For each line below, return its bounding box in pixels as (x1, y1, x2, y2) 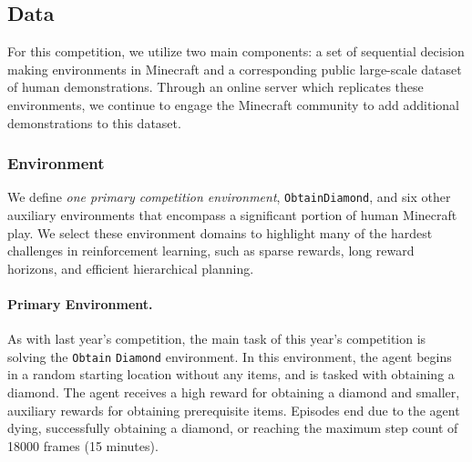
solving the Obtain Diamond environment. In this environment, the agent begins (7, 346, 452, 366)
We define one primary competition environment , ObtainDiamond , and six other (7, 187, 451, 206)
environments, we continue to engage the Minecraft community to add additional (7, 95, 459, 114)
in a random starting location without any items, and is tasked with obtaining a (7, 365, 455, 384)
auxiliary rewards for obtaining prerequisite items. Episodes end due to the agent (7, 400, 460, 419)
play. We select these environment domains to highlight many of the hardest (7, 223, 433, 242)
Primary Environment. (7, 295, 153, 314)
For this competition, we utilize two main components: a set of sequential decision (7, 42, 465, 61)
